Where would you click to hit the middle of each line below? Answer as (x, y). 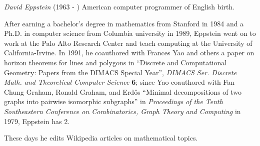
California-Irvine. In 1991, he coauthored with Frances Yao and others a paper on (129, 53)
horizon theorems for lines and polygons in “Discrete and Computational (115, 62)
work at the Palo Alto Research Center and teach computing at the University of (128, 43)
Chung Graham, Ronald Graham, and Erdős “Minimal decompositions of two (123, 91)
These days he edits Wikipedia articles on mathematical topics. (101, 138)
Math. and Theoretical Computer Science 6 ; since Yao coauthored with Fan (119, 82)
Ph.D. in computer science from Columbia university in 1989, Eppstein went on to (130, 33)
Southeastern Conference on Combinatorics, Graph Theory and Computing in (122, 111)
